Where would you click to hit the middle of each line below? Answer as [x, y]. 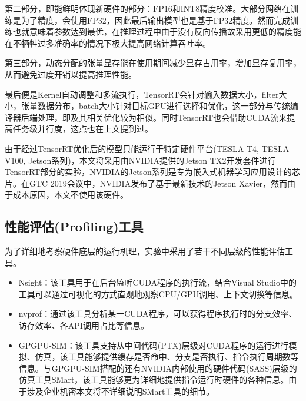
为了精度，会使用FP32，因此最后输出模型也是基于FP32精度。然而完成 [156, 20]
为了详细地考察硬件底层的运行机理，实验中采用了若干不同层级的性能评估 [145, 251]
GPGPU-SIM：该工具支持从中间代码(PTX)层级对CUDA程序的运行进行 [154, 345]
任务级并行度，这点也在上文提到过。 [83, 129]
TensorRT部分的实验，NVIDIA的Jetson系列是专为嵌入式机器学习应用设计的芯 [152, 172]
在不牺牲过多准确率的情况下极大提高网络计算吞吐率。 [108, 43]
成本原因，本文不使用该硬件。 [70, 195]
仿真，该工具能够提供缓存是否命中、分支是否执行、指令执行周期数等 [167, 357]
